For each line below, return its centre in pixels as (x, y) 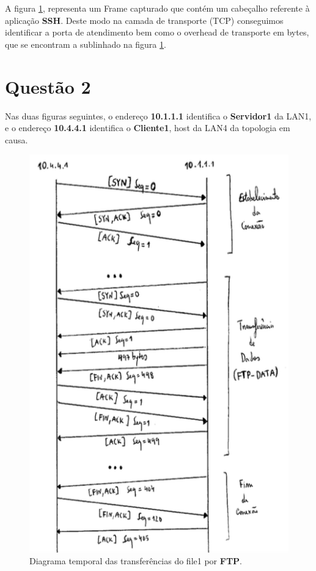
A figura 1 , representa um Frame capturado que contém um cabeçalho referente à (157, 8)
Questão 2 (48, 86)
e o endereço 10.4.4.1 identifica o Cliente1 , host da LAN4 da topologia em (148, 128)
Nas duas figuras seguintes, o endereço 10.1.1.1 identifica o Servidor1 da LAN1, (158, 115)
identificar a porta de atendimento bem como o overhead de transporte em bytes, (157, 32)
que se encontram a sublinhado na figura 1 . (86, 44)
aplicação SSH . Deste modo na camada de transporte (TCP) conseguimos (144, 20)
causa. (17, 139)
